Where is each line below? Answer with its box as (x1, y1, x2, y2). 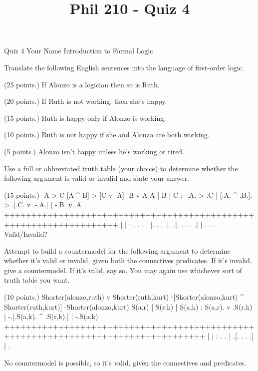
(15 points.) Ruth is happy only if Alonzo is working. (4, 112, 166, 123)
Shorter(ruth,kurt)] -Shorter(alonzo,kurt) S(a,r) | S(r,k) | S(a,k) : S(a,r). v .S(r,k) (4, 301, 253, 312)
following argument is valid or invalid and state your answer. (4, 173, 190, 183)
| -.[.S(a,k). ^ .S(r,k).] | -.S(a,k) (4, 311, 98, 322)
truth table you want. (4, 275, 70, 285)
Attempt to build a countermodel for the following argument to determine (4, 245, 231, 256)
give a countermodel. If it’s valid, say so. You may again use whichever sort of (4, 265, 242, 275)
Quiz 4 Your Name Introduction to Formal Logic (4, 45, 153, 56)
